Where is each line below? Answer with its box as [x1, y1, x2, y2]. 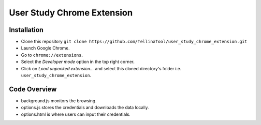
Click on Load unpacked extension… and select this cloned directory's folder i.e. [21, 65, 181, 71]
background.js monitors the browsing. [21, 97, 97, 104]
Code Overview [9, 85, 57, 93]
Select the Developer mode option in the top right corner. [21, 59, 135, 65]
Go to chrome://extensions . [21, 52, 83, 58]
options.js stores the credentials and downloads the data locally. [21, 105, 149, 110]
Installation [9, 26, 43, 34]
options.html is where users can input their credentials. [21, 111, 130, 117]
